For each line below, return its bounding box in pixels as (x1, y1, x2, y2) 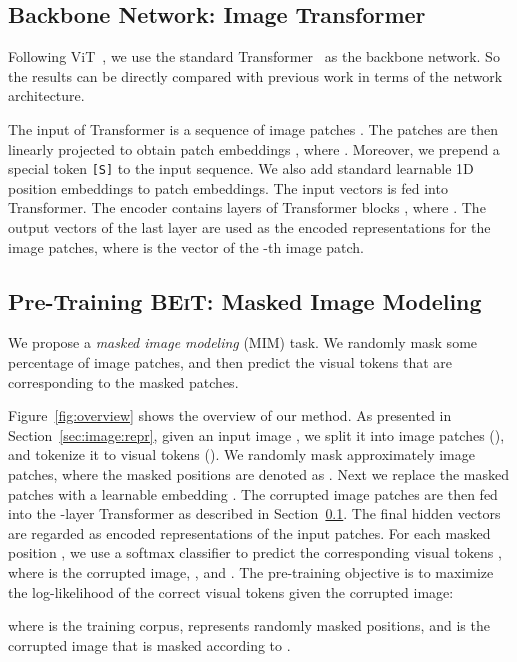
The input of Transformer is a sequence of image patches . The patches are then (8, 118, 499, 139)
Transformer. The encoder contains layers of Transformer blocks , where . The (8, 197, 486, 218)
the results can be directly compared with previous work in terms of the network (8, 65, 503, 86)
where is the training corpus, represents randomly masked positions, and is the (8, 615, 490, 636)
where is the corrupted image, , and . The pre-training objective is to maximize (8, 561, 494, 582)
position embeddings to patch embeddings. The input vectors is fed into (8, 177, 448, 198)
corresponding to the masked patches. (8, 371, 239, 392)
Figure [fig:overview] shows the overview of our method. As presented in (8, 405, 452, 426)
